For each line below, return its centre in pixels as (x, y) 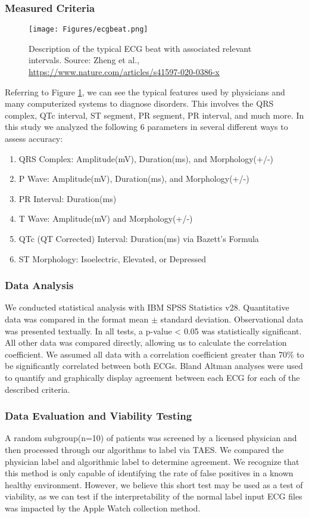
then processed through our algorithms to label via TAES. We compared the (144, 449)
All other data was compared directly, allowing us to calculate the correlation (146, 342)
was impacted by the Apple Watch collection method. (103, 508)
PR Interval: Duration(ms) (68, 198)
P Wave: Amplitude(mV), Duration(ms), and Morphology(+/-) (134, 179)
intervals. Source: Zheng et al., (84, 60)
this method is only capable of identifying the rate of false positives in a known (149, 473)
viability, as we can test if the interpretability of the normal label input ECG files (154, 496)
